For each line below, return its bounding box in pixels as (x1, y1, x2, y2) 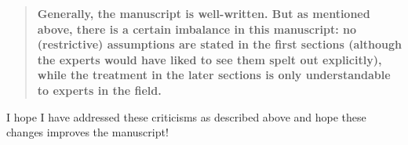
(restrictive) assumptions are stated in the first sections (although (37, 36, 402, 53)
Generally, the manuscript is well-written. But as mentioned (37, 5, 370, 21)
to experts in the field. (37, 82, 162, 98)
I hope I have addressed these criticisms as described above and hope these (6, 108, 366, 125)
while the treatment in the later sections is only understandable (37, 67, 391, 83)
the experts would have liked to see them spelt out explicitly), (37, 51, 382, 67)
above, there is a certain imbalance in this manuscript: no (37, 20, 357, 37)
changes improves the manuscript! (6, 124, 169, 140)
